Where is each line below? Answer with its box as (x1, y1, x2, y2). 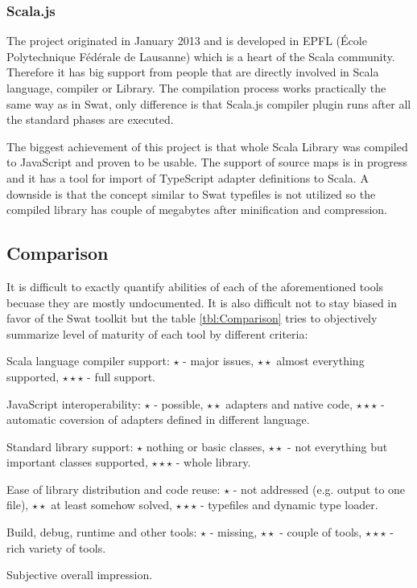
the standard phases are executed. (6, 111, 174, 128)
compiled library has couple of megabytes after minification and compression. (6, 201, 387, 218)
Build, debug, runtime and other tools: (6, 524, 197, 541)
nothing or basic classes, (146, 438, 266, 454)
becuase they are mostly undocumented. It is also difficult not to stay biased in (6, 294, 398, 310)
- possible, (154, 395, 204, 412)
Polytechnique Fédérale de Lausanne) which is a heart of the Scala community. (6, 47, 395, 64)
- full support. (87, 368, 155, 384)
